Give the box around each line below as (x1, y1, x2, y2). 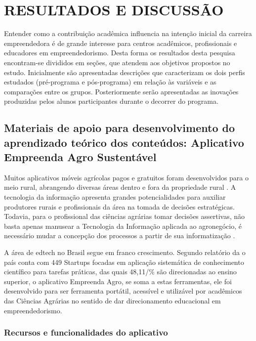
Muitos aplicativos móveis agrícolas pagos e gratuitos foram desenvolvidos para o (4, 172, 249, 182)
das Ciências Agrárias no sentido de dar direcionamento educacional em (4, 295, 221, 305)
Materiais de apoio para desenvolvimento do (4, 120, 235, 135)
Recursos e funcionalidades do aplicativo (4, 326, 168, 339)
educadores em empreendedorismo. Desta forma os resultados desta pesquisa (4, 47, 235, 58)
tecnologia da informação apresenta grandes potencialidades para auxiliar (4, 192, 226, 202)
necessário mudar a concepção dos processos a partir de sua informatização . (4, 230, 235, 241)
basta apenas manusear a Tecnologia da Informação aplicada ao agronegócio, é (4, 220, 242, 231)
